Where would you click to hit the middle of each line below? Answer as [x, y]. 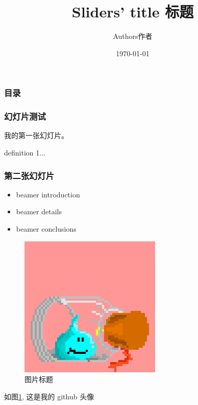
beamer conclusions [46, 229]
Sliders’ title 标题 [133, 12]
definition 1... [25, 153]
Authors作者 [133, 36]
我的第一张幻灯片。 [36, 135]
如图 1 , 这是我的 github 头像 [49, 396]
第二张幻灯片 [29, 175]
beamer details [39, 211]
